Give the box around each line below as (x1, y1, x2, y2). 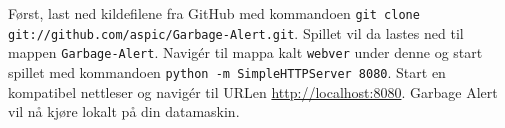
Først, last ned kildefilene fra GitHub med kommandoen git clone (8, 3, 420, 23)
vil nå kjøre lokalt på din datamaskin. (8, 101, 240, 122)
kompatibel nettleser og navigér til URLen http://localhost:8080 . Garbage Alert (8, 81, 498, 102)
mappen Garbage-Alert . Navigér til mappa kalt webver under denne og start (8, 42, 483, 63)
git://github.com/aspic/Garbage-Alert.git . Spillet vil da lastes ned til (8, 22, 464, 43)
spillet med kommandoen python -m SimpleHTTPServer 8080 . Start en (8, 61, 446, 82)
